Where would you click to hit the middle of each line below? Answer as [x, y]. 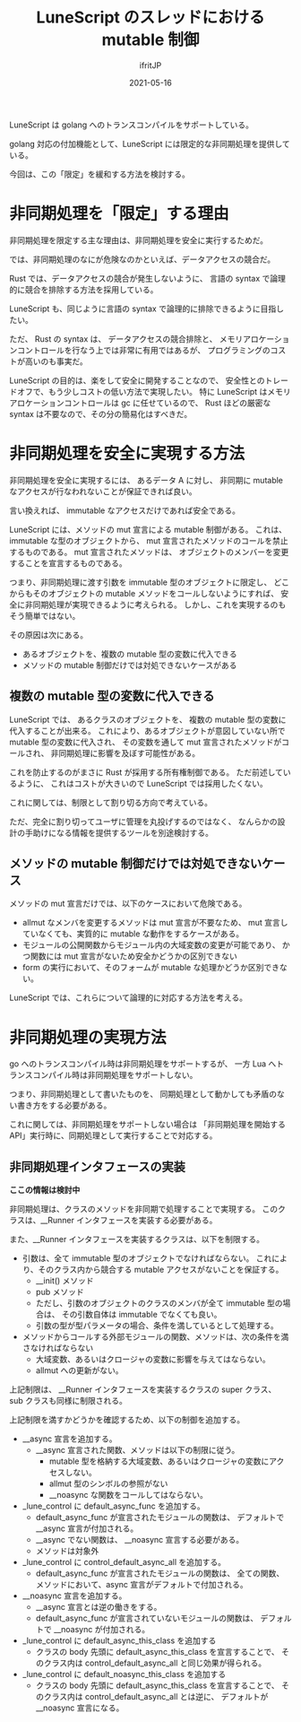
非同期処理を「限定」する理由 [120, 214]
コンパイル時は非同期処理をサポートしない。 [115, 1075]
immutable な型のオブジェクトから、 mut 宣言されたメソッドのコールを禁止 [149, 540]
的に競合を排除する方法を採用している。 [84, 289]
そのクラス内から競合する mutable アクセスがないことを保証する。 [161, 1270]
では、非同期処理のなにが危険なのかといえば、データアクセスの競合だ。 [142, 259]
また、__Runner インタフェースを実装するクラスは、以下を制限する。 [137, 1239]
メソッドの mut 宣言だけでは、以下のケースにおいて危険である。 [128, 904]
